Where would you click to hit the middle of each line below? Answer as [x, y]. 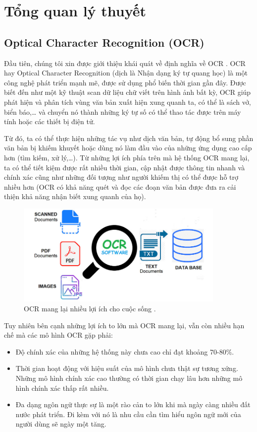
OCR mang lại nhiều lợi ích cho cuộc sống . [90, 308]
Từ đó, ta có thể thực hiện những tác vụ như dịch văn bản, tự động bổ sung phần [129, 138]
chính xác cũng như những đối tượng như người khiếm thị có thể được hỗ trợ [121, 177]
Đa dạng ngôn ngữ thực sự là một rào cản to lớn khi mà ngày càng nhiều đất [133, 404]
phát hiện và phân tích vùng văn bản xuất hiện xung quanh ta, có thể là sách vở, [128, 102]
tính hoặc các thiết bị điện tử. [50, 121]
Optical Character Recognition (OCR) [104, 42]
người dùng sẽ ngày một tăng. [61, 424]
